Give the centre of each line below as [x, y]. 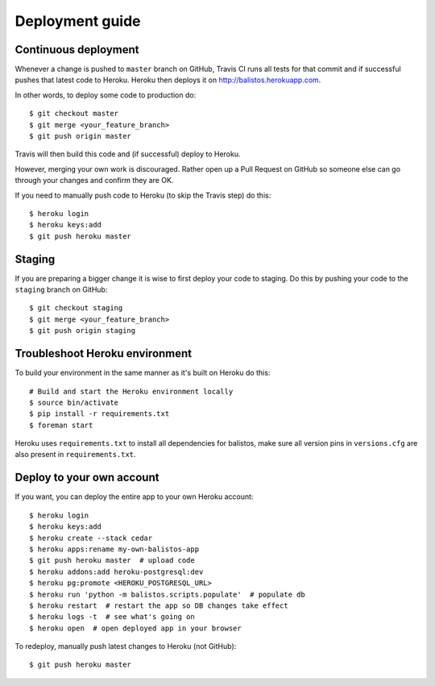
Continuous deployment [77, 50]
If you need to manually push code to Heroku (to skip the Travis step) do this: [143, 195]
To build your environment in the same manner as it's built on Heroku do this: [143, 373]
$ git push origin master [81, 136]
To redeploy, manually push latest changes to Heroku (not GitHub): [126, 647]
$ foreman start [61, 425]
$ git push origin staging [83, 331]
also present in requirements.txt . [75, 455]
